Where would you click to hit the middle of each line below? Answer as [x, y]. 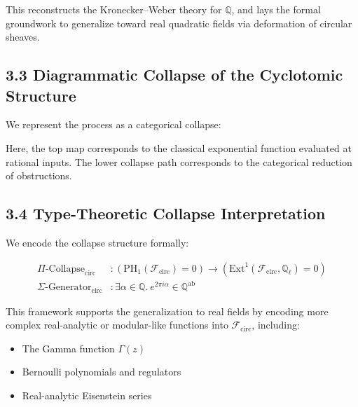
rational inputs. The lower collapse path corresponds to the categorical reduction [179, 161]
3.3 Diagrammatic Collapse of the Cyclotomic [174, 75]
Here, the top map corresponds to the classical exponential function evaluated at [179, 147]
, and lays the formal [276, 9]
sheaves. [23, 37]
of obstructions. [39, 175]
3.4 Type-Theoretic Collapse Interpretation [166, 213]
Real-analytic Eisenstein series [87, 395]
